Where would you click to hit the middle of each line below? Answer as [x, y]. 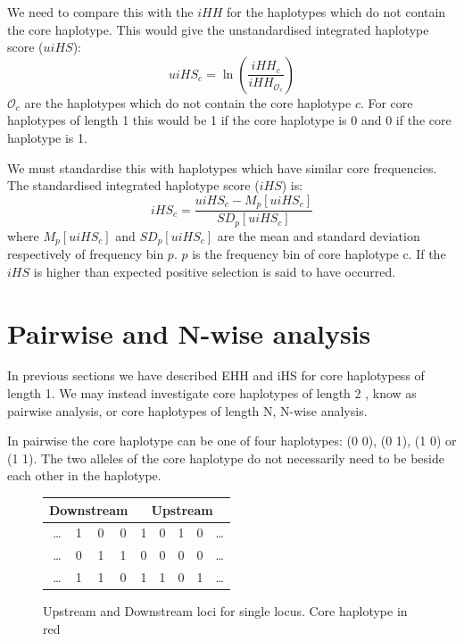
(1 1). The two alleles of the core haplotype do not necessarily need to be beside [226, 458]
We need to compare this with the [100, 12]
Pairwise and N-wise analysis [189, 333]
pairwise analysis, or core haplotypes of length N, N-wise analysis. [187, 410]
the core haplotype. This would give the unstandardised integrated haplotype [218, 29]
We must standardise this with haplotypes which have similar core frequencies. [222, 167]
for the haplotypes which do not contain [336, 12]
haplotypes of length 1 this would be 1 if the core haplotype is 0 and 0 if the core [229, 120]
